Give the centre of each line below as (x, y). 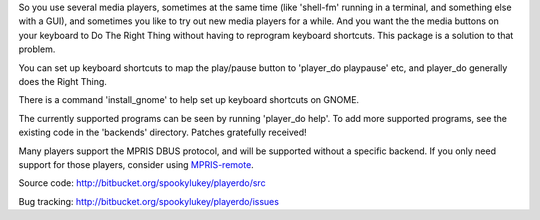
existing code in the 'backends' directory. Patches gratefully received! (162, 132)
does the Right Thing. (62, 81)
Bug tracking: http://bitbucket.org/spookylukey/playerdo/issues (149, 201)
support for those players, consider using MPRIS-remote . (136, 164)
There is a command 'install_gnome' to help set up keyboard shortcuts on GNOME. (189, 100)
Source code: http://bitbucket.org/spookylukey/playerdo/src (142, 183)
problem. (37, 49)
